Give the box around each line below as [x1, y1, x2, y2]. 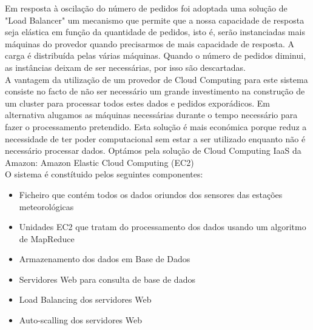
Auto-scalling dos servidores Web [19, 314, 143, 326]
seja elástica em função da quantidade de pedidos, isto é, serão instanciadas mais [5, 25, 305, 38]
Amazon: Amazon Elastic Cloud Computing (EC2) [5, 156, 194, 168]
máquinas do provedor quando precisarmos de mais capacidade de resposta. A [5, 37, 295, 50]
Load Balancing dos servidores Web [19, 293, 152, 306]
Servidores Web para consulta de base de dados [19, 272, 195, 285]
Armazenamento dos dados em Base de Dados [19, 252, 190, 265]
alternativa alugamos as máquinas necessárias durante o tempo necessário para [5, 108, 298, 121]
